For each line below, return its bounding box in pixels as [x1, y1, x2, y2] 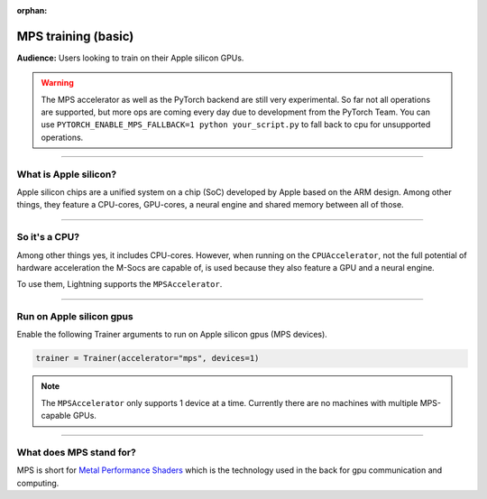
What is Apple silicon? [16, 168, 117, 180]
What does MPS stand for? [16, 446, 137, 458]
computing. [16, 477, 60, 488]
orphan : [16, 5, 48, 15]
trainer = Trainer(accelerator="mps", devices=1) [35, 353, 260, 364]
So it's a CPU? [16, 231, 80, 244]
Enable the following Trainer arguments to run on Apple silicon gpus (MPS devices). [16, 329, 328, 340]
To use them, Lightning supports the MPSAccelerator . [16, 279, 223, 290]
